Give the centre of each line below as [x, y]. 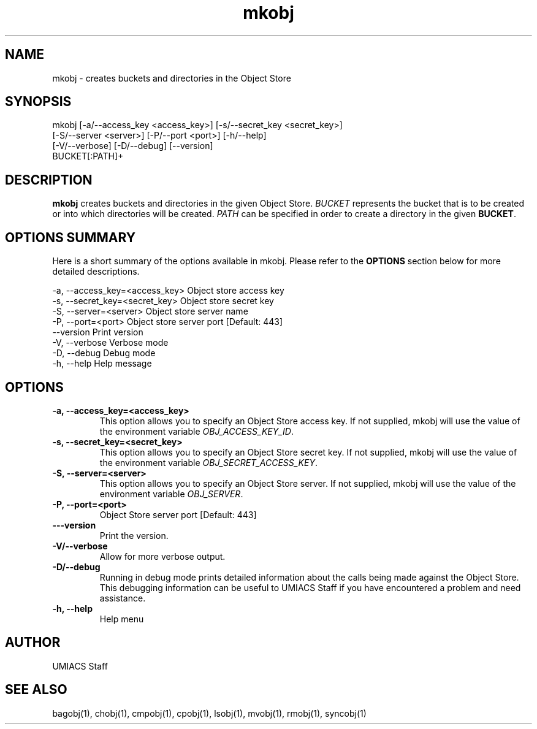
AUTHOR [33, 643]
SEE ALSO [36, 690]
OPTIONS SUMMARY [70, 237]
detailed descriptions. [96, 272]
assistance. [123, 598]
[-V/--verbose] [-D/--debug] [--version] [133, 146]
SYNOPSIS [38, 102]
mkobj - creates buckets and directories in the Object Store [172, 78]
